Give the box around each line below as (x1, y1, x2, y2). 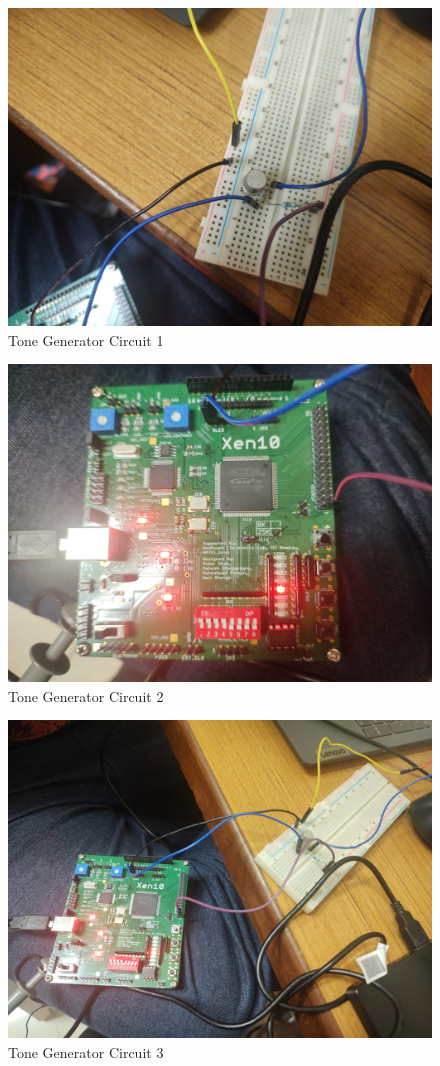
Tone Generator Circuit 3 (8, 1041, 164, 1062)
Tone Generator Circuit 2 (8, 685, 164, 706)
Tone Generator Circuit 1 (8, 329, 164, 350)
